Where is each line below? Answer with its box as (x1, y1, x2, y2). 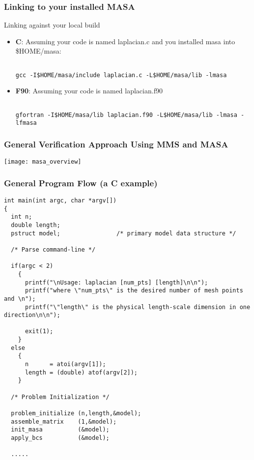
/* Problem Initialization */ (11, 393, 110, 401)
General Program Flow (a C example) (4, 176, 158, 189)
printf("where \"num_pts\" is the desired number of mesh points (25, 287, 243, 294)
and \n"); (4, 295, 36, 302)
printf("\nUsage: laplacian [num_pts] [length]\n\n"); (25, 279, 208, 286)
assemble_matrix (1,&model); (11, 418, 117, 425)
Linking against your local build (4, 20, 100, 30)
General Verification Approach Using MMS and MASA (4, 138, 228, 150)
